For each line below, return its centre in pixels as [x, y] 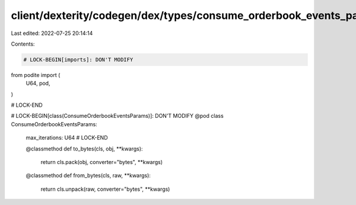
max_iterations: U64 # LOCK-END [67, 138]
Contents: [23, 44]
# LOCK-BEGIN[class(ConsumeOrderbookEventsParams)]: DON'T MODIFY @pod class [117, 116]
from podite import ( [36, 75]
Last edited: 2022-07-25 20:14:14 [52, 33]
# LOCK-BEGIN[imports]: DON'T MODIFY [78, 60]
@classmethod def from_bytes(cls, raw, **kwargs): [88, 175]
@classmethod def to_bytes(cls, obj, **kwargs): [84, 149]
